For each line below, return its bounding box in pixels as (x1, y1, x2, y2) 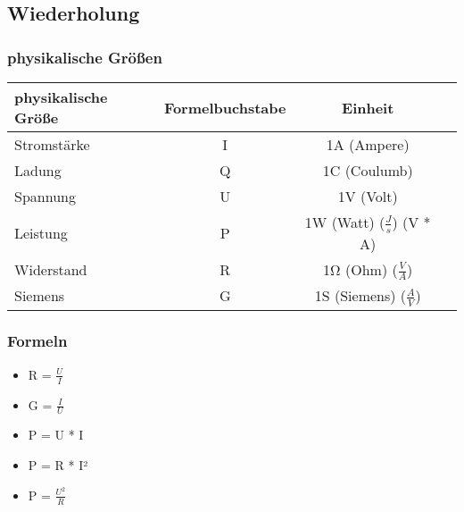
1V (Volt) (337, 186, 398, 206)
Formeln (7, 330, 68, 352)
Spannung (14, 186, 76, 206)
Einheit (342, 97, 394, 118)
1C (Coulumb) (322, 160, 413, 180)
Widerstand (14, 258, 87, 280)
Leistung (14, 222, 68, 243)
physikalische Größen (7, 46, 162, 68)
